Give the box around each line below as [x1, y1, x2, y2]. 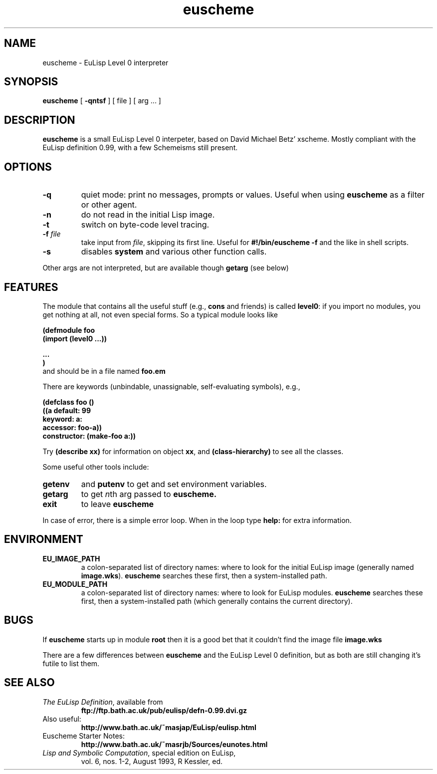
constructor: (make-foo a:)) [42, 431, 136, 440]
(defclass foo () [42, 397, 94, 406]
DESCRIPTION [4, 113, 75, 126]
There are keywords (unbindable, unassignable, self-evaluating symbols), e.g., [42, 382, 300, 391]
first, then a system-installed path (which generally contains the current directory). [81, 596, 353, 605]
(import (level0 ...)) [42, 334, 107, 343]
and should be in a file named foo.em [42, 366, 166, 375]
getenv [42, 479, 70, 489]
